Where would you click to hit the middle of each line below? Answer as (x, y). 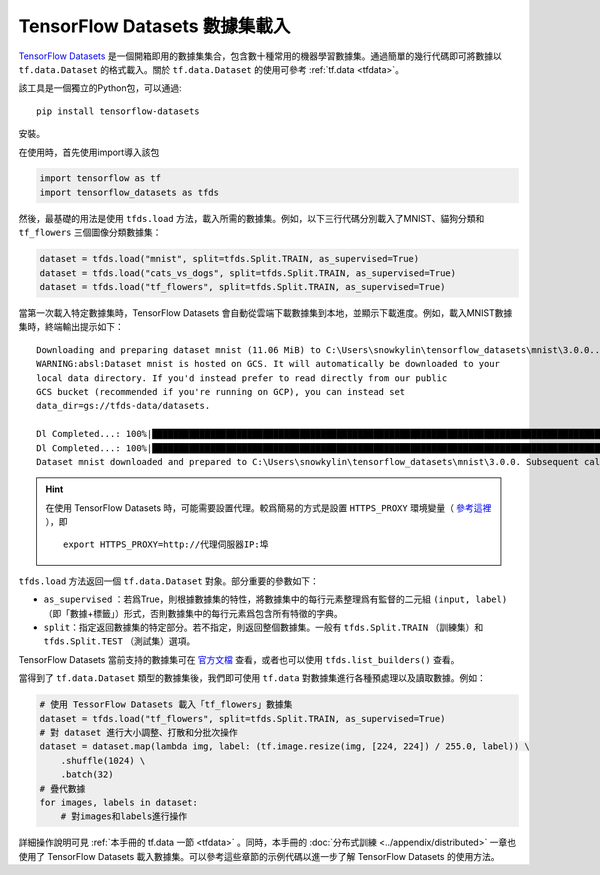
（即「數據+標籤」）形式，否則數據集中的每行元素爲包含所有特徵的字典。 (193, 613)
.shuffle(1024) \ (103, 760)
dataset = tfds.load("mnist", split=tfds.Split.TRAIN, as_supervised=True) (229, 259)
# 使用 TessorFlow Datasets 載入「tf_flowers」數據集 (166, 704)
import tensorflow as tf (100, 178)
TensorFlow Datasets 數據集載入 (154, 26)
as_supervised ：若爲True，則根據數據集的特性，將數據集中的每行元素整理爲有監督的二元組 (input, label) (275, 599)
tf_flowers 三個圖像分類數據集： (90, 232)
